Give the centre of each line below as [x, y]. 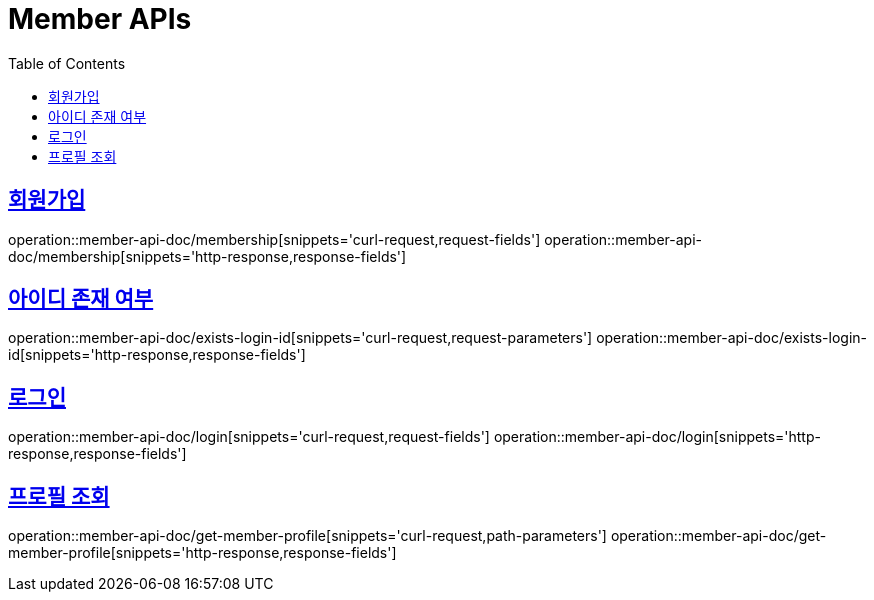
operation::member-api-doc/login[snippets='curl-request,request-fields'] [249, 437]
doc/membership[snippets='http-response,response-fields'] [207, 256]
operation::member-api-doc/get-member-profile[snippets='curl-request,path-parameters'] [307, 536]
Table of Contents [67, 63]
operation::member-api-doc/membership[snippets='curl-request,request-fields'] [274, 239]
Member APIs [100, 19]
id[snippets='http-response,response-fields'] [157, 355]
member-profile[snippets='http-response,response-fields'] [202, 553]
